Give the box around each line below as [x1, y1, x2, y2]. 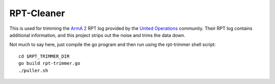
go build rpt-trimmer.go [18, 61, 80, 66]
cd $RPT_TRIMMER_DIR [18, 53, 70, 59]
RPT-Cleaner [9, 8, 65, 19]
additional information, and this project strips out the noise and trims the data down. [9, 32, 185, 38]
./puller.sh [18, 67, 48, 73]
